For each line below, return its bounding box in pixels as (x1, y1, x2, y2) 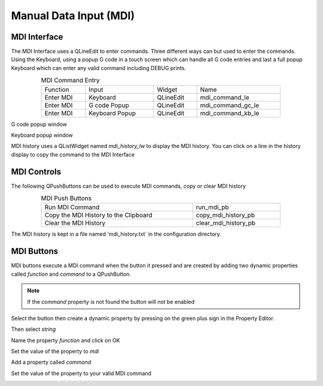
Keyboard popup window (11, 132, 73, 138)
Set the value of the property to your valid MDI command (11, 369, 152, 377)
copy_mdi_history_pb (196, 211, 255, 219)
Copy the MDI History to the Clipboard (44, 211, 153, 219)
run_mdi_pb (196, 203, 230, 212)
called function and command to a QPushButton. (11, 270, 132, 278)
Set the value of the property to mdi (11, 348, 99, 355)
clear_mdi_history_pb (196, 219, 255, 227)
